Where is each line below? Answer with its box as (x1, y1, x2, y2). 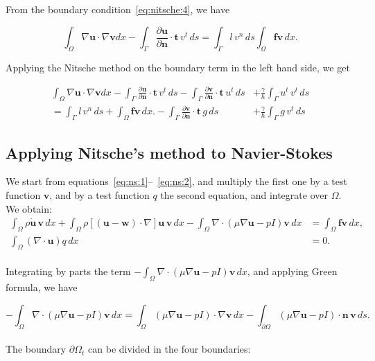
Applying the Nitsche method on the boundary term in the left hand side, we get (6, 60, 350, 74)
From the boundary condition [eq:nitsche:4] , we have (6, 2, 230, 16)
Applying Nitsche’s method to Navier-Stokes (6, 141, 333, 163)
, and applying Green (247, 264, 338, 279)
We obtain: (6, 201, 52, 215)
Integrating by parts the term (6, 264, 131, 279)
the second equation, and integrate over (160, 187, 328, 202)
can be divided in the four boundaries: (88, 342, 251, 356)
